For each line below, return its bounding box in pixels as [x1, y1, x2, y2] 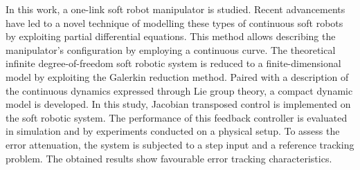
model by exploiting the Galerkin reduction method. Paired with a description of [6, 69, 349, 84]
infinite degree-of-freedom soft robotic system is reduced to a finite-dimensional [6, 56, 341, 70]
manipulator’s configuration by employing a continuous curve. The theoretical [6, 42, 336, 57]
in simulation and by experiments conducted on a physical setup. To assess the [6, 124, 340, 138]
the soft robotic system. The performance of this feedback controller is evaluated [6, 110, 348, 124]
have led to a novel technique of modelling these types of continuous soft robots [6, 15, 343, 30]
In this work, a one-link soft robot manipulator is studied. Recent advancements [6, 2, 345, 16]
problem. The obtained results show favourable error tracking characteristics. [6, 151, 332, 165]
